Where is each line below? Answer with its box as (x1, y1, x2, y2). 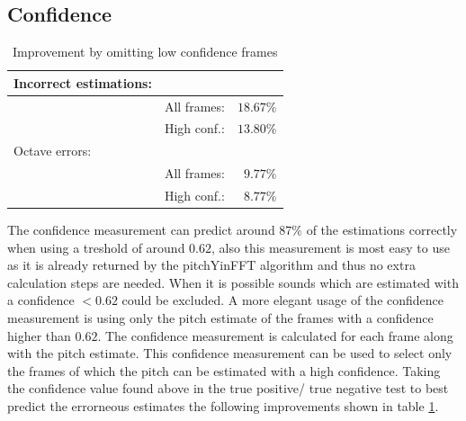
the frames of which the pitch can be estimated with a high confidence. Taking (7, 361, 441, 380)
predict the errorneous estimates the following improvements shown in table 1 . (7, 397, 439, 416)
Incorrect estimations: (13, 73, 152, 92)
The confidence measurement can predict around (7, 220, 275, 239)
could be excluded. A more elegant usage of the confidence (121, 291, 444, 309)
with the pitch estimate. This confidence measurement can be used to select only (7, 344, 453, 363)
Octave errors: (13, 141, 92, 160)
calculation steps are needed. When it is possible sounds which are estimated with (7, 273, 459, 291)
